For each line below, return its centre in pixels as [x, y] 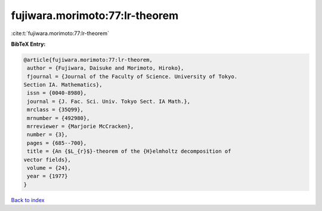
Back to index [28, 200]
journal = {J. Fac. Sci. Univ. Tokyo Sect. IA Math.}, [109, 101]
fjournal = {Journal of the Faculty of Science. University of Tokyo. [132, 76]
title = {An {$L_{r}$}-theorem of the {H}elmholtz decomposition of [129, 151]
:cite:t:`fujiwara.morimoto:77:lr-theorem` [60, 33]
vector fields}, [47, 160]
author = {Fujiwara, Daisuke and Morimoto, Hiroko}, [106, 68]
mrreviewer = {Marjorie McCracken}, [80, 127]
